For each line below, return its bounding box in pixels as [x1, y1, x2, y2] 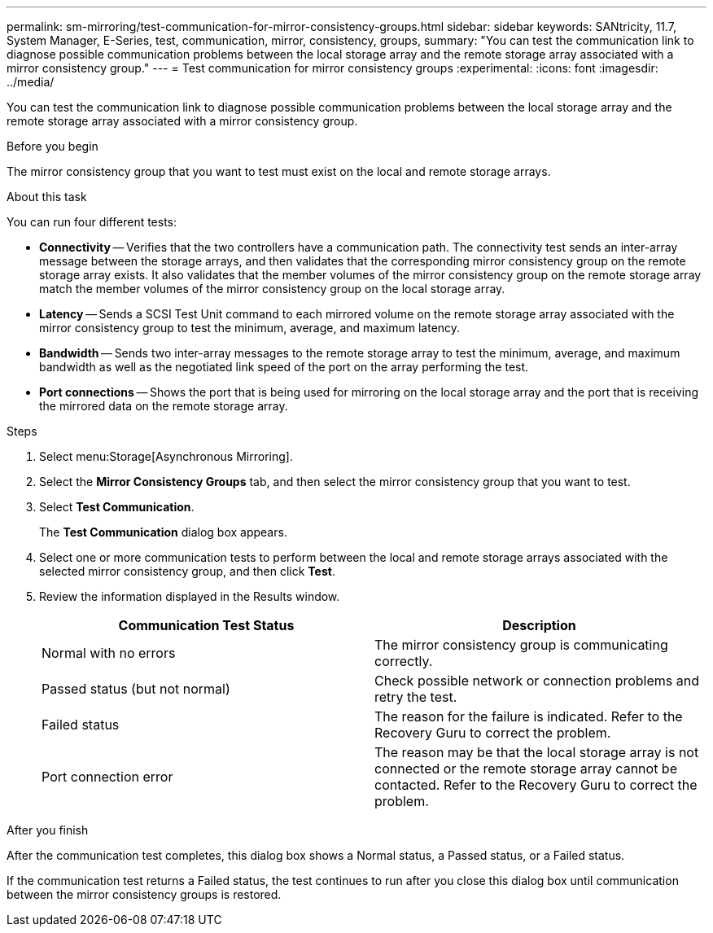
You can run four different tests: [7, 215, 177, 229]
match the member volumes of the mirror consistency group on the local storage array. [39, 282, 505, 296]
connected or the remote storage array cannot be [374, 760, 677, 777]
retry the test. [374, 689, 457, 705]
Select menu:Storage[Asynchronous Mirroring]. [39, 449, 293, 463]
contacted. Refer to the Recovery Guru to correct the [374, 777, 698, 793]
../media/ [7, 75, 55, 89]
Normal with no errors [42, 645, 176, 661]
